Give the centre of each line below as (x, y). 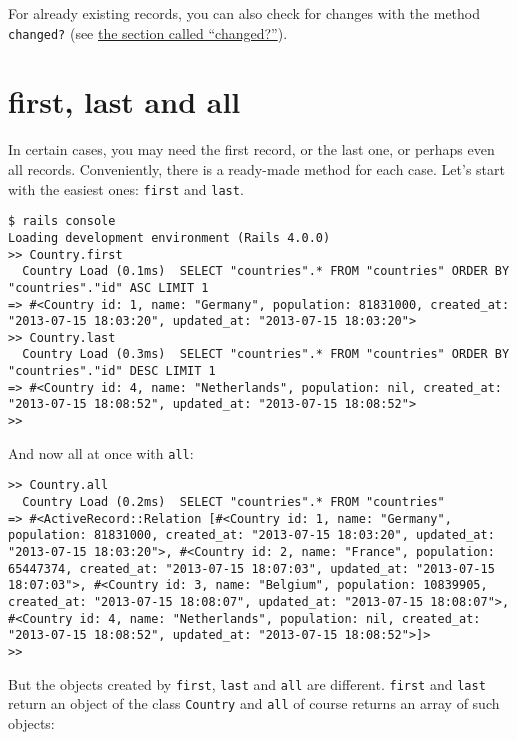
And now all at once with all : (101, 452)
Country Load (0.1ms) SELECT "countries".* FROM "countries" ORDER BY (266, 271)
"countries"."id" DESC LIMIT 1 (112, 371)
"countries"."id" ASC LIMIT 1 (108, 287)
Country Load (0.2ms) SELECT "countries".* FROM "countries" (233, 502)
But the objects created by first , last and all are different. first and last (247, 683)
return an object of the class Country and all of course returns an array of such (254, 703)
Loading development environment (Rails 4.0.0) (169, 237)
